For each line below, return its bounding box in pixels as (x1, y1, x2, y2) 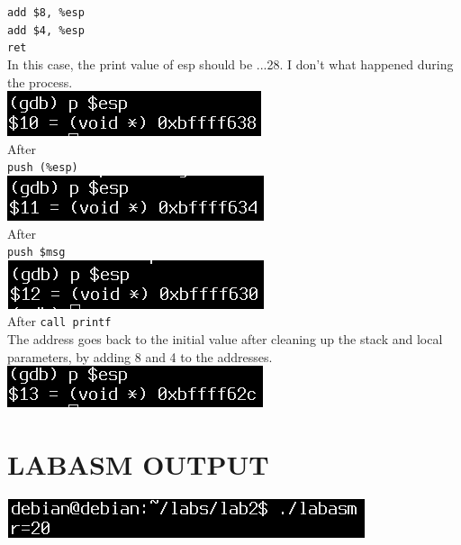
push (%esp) (7, 161, 78, 175)
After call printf (7, 312, 112, 331)
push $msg (7, 246, 66, 259)
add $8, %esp (7, 6, 85, 19)
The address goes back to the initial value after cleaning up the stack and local (7, 330, 443, 349)
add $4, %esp (7, 23, 85, 37)
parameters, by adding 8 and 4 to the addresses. (7, 347, 273, 366)
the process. (7, 72, 73, 91)
